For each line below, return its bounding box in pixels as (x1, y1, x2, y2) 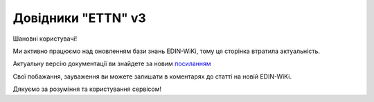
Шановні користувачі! (12, 34, 78, 43)
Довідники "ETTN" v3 (12, 10, 147, 25)
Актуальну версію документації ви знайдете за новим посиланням (12, 59, 211, 68)
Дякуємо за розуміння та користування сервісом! (12, 85, 162, 93)
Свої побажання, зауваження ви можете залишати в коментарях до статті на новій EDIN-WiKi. (12, 72, 292, 81)
